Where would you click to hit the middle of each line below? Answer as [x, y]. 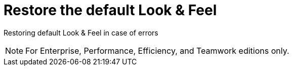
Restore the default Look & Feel [110, 10]
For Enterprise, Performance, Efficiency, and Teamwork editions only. [157, 50]
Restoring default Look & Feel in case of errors [81, 32]
